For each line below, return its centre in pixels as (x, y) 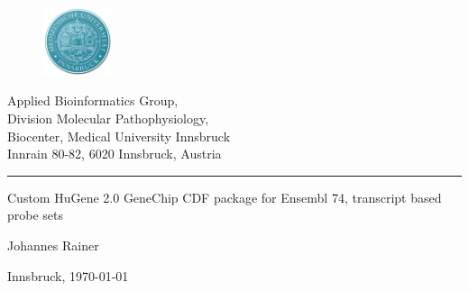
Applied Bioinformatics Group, (93, 100)
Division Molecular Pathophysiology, (108, 118)
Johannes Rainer (53, 245)
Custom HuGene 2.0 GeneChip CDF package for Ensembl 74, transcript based (225, 197)
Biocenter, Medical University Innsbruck (119, 136)
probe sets (36, 215)
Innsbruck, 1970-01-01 (68, 275)
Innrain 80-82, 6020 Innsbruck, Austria (115, 154)
